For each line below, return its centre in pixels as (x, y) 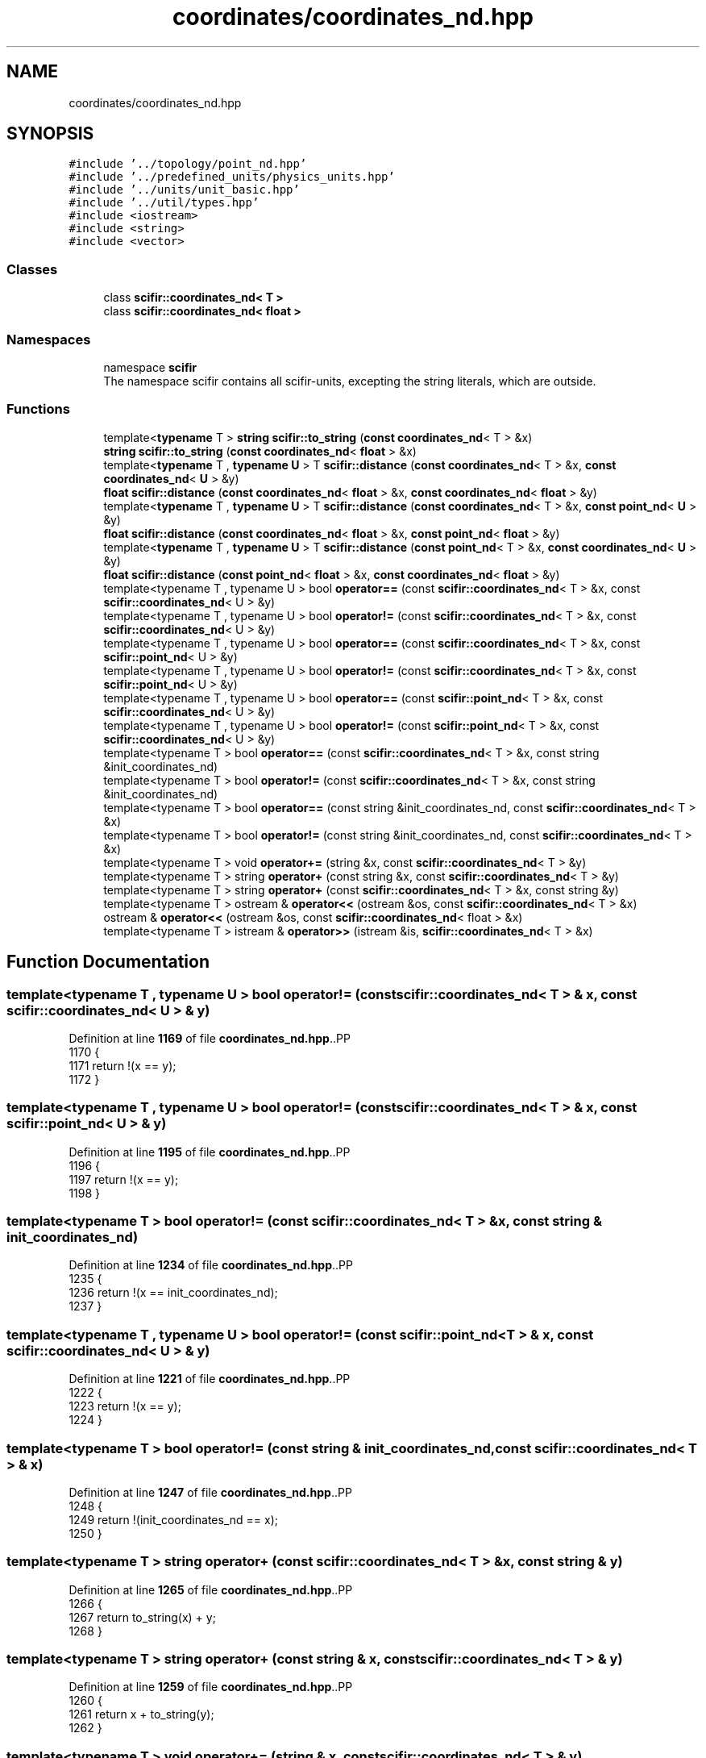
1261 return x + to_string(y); (141, 1714)
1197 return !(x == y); (124, 1179)
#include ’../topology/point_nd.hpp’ (188, 164)
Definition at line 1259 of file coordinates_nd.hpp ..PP (211, 1687)
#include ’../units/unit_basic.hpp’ (184, 190)
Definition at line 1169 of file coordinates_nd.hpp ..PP (210, 1038)
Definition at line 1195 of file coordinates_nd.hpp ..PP (210, 1152)
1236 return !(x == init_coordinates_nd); (173, 1293)
